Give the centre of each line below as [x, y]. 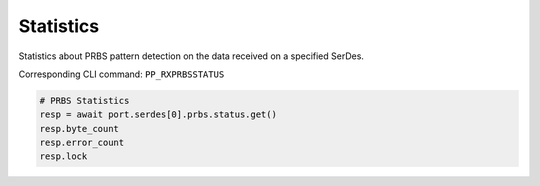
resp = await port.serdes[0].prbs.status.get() [158, 114]
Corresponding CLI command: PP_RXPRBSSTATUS [121, 74]
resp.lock [63, 156]
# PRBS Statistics [84, 100]
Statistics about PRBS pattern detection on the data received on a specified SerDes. [191, 56]
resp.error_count [82, 143]
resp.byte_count [79, 128]
